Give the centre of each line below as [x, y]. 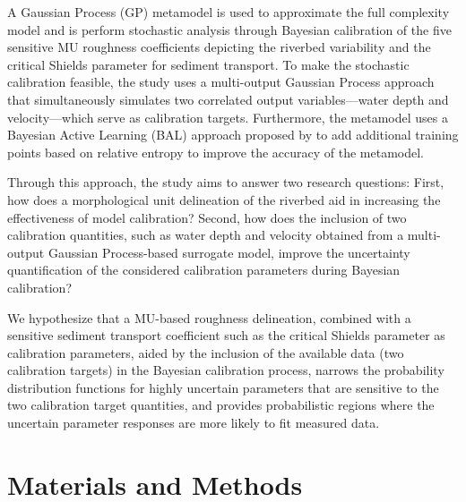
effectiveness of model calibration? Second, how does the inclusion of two [207, 217]
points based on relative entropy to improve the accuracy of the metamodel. [216, 152]
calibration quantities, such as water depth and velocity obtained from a [206, 235]
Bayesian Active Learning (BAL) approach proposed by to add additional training [233, 135]
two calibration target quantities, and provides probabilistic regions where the [221, 405]
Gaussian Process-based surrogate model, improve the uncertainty [229, 252]
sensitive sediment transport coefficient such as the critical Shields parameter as [226, 335]
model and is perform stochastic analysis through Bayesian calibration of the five [229, 29]
